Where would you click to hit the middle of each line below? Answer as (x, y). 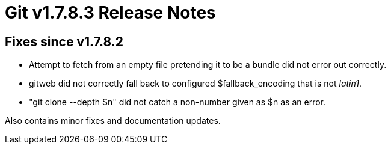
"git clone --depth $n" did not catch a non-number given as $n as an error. (177, 102)
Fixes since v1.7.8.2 (64, 41)
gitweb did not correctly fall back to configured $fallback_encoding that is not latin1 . (195, 84)
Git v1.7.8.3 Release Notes (110, 13)
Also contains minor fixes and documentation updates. (113, 121)
